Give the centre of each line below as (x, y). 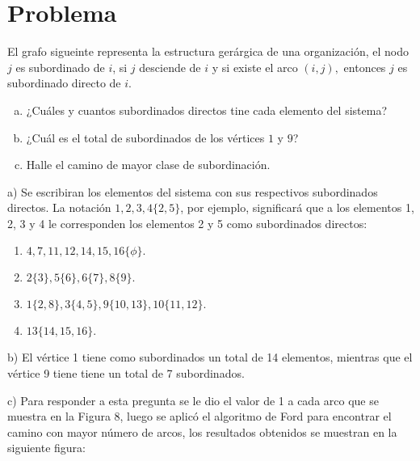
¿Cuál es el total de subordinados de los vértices (145, 137)
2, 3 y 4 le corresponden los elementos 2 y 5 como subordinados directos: (187, 223)
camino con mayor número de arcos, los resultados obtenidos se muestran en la (202, 431)
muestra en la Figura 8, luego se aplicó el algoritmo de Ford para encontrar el (199, 416)
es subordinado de (60, 67)
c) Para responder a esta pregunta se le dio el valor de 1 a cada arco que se (193, 400)
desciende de (170, 67)
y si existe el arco (255, 67)
